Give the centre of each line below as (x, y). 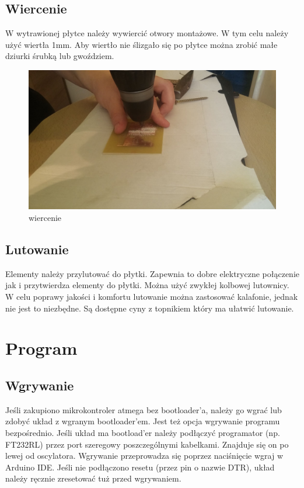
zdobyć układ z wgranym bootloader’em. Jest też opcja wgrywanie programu (143, 421)
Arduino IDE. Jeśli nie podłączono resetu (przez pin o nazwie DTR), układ (140, 467)
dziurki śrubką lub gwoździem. (60, 56)
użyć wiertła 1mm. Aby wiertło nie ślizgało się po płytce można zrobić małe (141, 44)
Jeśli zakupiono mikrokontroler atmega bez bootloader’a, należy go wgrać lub (144, 409)
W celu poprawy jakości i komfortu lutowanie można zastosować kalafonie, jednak (152, 297)
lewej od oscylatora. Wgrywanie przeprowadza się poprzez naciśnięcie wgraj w (144, 456)
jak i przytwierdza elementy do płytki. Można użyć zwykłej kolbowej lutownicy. (147, 285)
